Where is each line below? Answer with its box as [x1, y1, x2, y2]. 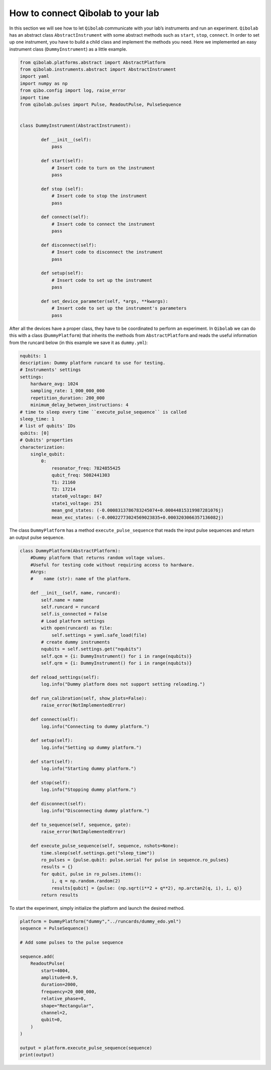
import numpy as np [20, 80, 68, 86]
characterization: [20, 444, 65, 450]
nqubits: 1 [20, 353, 47, 359]
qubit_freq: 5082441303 [51, 472, 110, 478]
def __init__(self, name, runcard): [30, 590, 120, 596]
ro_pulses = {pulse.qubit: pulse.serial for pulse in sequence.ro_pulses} [41, 857, 229, 863]
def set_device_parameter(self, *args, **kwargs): [41, 298, 168, 304]
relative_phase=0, [41, 996, 86, 1002]
